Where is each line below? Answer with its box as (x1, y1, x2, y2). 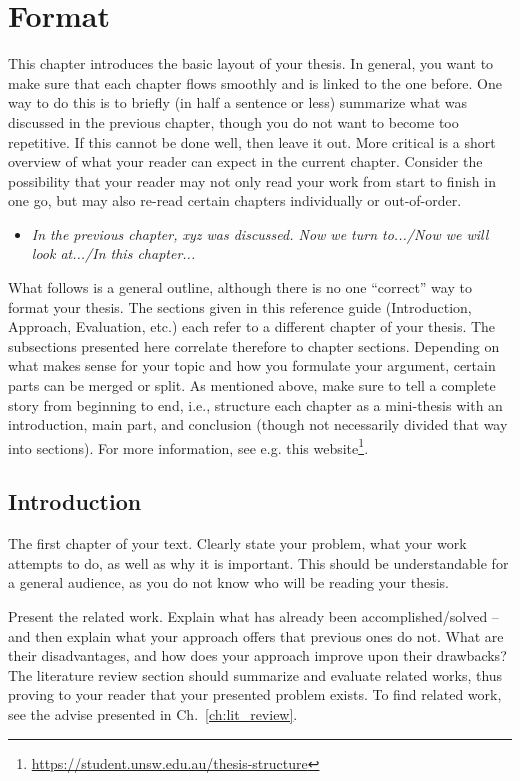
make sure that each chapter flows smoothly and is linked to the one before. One (8, 72, 502, 93)
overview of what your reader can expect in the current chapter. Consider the (8, 151, 483, 172)
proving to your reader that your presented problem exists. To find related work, (8, 684, 502, 705)
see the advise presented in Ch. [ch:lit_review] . (8, 704, 298, 725)
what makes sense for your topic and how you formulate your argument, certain (8, 355, 496, 376)
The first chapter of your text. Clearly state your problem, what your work (8, 533, 467, 554)
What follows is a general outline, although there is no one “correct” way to (8, 277, 472, 298)
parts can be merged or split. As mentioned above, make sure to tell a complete (8, 375, 496, 396)
